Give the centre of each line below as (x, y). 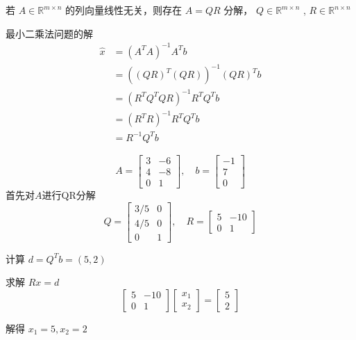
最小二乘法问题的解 (49, 33)
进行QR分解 (69, 194)
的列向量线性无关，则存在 (124, 10)
